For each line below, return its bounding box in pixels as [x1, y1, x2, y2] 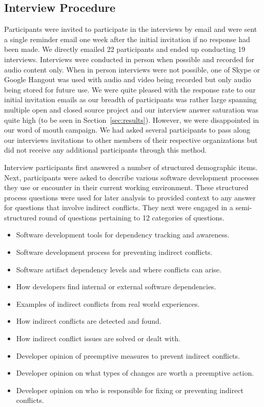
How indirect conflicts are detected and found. [16, 316, 161, 326]
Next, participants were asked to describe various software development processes [4, 172, 259, 182]
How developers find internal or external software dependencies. [16, 281, 216, 292]
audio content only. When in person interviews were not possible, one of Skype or [4, 64, 260, 75]
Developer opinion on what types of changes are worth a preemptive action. [16, 367, 254, 378]
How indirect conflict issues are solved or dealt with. [16, 333, 180, 344]
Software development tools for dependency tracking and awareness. [16, 229, 230, 240]
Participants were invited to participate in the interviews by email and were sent [4, 24, 257, 34]
